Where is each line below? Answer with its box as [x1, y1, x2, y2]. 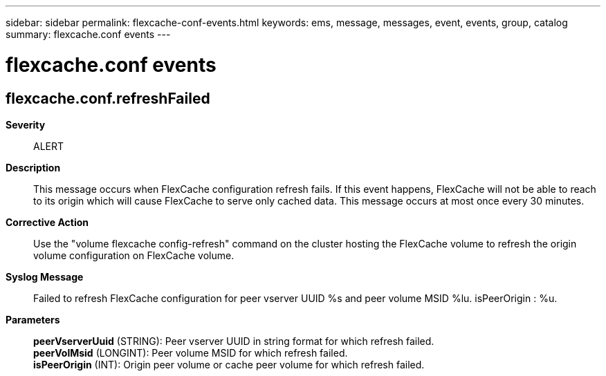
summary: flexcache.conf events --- [6, 28, 171, 40]
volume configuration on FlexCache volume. [33, 249, 235, 261]
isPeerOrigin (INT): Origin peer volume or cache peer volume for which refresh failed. [33, 358, 425, 370]
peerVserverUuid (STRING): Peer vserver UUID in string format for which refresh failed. [33, 335, 434, 347]
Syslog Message [6, 270, 84, 283]
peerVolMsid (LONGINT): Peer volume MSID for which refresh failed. [33, 346, 348, 359]
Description [6, 161, 61, 173]
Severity [6, 118, 46, 131]
